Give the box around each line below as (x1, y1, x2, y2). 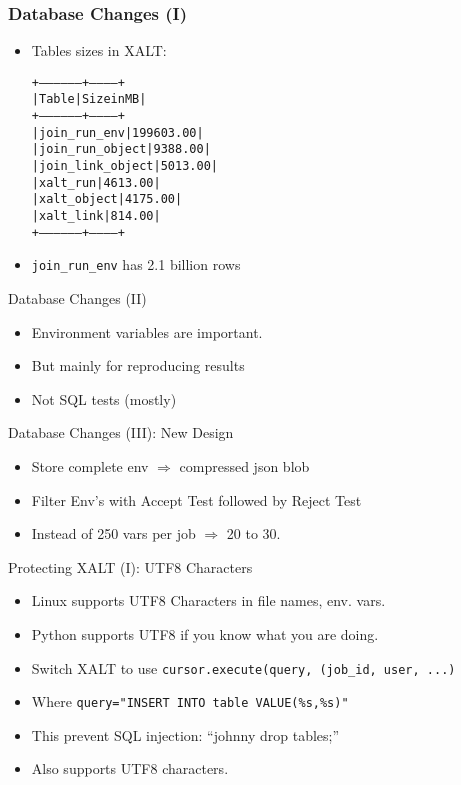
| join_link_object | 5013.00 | (31, 159, 218, 174)
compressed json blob (179, 456, 310, 476)
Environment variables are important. (31, 321, 263, 342)
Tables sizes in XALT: (31, 40, 167, 61)
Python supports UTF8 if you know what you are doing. (31, 623, 379, 644)
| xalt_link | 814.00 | (31, 209, 161, 224)
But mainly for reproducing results (31, 355, 245, 376)
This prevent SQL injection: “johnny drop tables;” (31, 724, 340, 745)
